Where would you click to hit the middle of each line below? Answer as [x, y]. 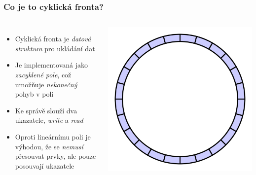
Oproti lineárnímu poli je [53, 136]
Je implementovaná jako [51, 65]
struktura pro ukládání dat [55, 48]
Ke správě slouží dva [46, 110]
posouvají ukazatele [45, 165]
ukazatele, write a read [49, 120]
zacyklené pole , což [43, 74]
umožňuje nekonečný [46, 84]
